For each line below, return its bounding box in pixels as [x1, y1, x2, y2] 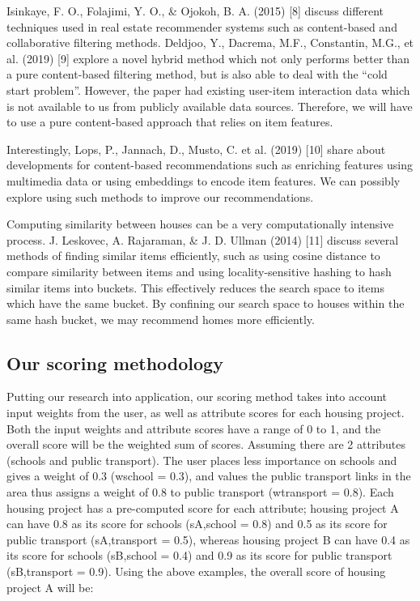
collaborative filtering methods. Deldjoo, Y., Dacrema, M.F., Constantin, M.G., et [6, 34, 414, 51]
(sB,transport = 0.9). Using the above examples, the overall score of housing [6, 563, 386, 580]
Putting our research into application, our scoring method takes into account [6, 388, 388, 405]
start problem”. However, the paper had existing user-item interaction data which [6, 81, 410, 98]
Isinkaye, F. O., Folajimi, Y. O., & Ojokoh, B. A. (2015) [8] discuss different [6, 2, 384, 19]
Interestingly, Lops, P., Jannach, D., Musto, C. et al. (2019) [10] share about [6, 140, 386, 157]
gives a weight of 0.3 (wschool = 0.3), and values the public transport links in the [6, 467, 411, 484]
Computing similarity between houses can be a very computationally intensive [6, 215, 394, 232]
